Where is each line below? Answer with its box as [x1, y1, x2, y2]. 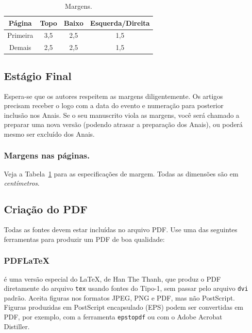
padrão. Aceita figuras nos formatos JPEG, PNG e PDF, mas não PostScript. [4, 292, 235, 302]
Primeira [7, 30, 34, 40]
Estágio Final [4, 68, 72, 83]
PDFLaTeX [4, 254, 50, 267]
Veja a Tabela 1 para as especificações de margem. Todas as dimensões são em [4, 168, 238, 178]
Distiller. [4, 321, 30, 331]
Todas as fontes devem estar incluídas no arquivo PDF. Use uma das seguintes [4, 224, 237, 235]
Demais [9, 42, 32, 52]
